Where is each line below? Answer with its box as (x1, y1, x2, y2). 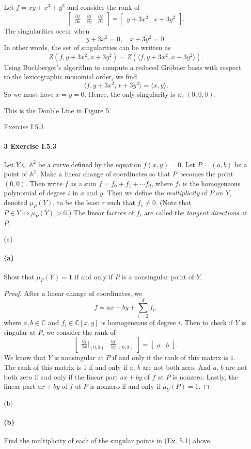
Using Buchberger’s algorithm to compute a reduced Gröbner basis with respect (4, 62, 241, 72)
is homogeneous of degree (101, 317, 176, 328)
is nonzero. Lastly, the (173, 371, 238, 381)
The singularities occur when (4, 25, 90, 35)
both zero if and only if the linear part (4, 371, 118, 381)
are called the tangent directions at (144, 207, 248, 217)
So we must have (4, 89, 54, 99)
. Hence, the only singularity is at (84, 89, 184, 99)
